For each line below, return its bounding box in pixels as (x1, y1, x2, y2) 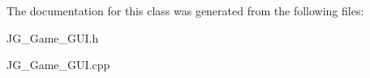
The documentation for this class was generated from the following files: (6, 2, 364, 18)
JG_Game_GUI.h (6, 29, 99, 46)
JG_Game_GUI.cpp (6, 56, 110, 73)
